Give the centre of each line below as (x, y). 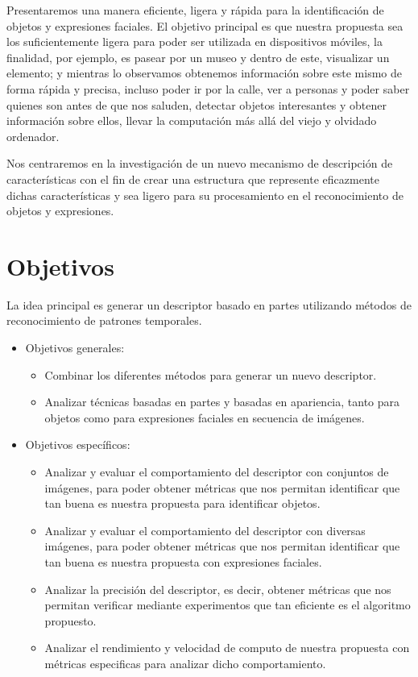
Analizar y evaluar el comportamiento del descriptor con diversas (205, 530)
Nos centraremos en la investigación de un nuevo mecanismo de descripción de (200, 163)
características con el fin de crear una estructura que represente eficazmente (193, 179)
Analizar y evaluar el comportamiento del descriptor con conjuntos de (217, 471)
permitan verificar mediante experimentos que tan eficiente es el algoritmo (228, 605)
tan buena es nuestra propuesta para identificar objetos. (182, 503)
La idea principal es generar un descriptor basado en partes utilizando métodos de (209, 304)
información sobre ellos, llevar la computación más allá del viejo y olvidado (192, 120)
